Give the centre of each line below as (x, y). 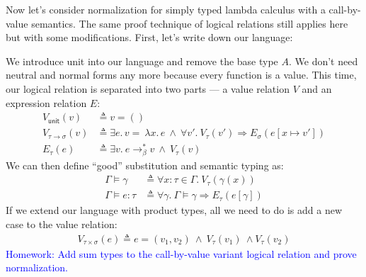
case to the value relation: (62, 224)
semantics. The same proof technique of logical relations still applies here (190, 23)
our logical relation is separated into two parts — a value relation (148, 88)
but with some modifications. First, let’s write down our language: (149, 37)
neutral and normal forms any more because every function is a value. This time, (181, 75)
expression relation (46, 102)
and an (317, 88)
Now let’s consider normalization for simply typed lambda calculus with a (166, 9)
